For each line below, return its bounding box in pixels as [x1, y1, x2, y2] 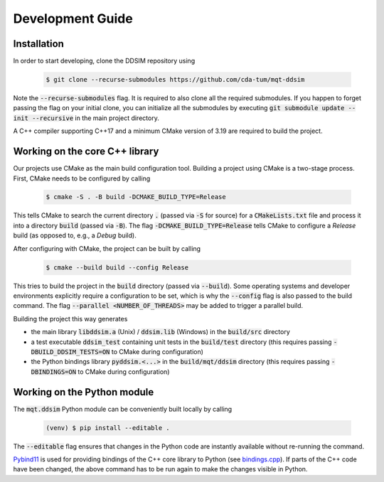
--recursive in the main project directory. [32, 114, 159, 122]
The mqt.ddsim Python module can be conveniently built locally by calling [13, 405, 233, 413]
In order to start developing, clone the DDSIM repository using [13, 57, 196, 65]
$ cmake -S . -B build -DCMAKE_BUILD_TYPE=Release [46, 193, 227, 201]
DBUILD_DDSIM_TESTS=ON [31, 348, 110, 355]
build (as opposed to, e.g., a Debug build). [13, 231, 137, 240]
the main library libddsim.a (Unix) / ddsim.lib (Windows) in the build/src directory [31, 328, 291, 336]
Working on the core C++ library [13, 146, 159, 158]
